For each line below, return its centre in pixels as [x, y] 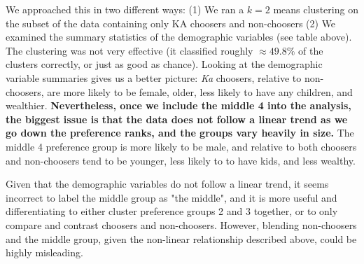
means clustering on [316, 9]
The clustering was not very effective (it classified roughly [129, 50]
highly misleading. [44, 252]
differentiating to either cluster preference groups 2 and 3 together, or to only [172, 211]
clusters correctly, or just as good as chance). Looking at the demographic [164, 64]
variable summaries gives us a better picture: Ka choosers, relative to [154, 77]
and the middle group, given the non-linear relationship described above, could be [181, 238]
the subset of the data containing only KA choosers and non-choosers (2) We [171, 23]
